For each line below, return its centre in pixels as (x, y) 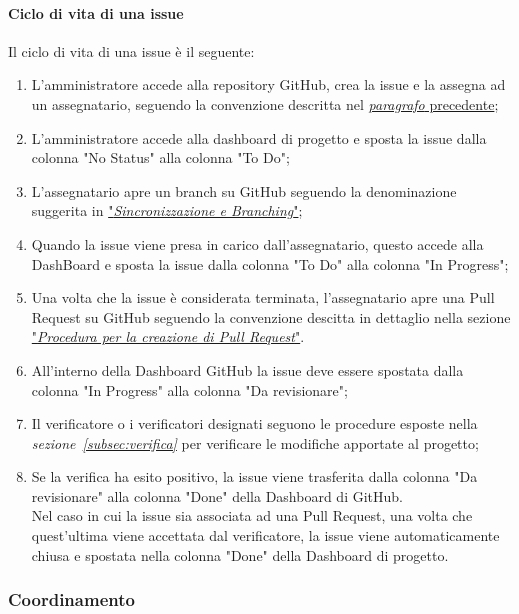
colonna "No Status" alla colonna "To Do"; (160, 157)
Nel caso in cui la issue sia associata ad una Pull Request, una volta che (252, 515)
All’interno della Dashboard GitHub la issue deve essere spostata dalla (247, 369)
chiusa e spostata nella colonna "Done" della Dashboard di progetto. (240, 554)
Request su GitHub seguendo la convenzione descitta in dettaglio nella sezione (271, 316)
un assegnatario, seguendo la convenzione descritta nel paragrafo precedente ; (265, 103)
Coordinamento (71, 599)
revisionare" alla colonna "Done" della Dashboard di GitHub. (217, 495)
